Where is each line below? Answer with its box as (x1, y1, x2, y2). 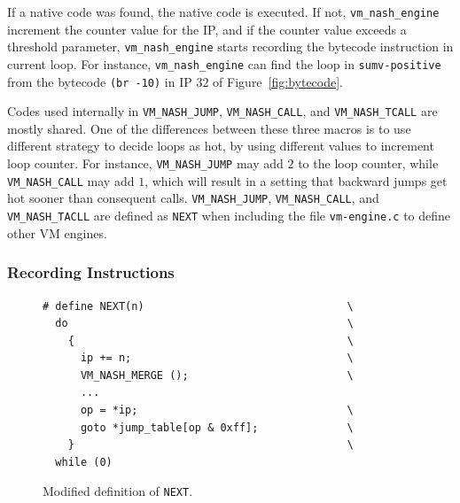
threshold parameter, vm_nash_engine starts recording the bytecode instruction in (7, 37, 454, 56)
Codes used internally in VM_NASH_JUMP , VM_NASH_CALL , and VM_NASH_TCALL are (7, 102, 438, 120)
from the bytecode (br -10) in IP (7, 72, 192, 90)
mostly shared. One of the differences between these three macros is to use (7, 119, 411, 137)
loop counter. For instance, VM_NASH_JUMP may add (7, 154, 284, 173)
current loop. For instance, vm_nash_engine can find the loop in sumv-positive (7, 54, 441, 73)
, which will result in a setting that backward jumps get (144, 171, 448, 190)
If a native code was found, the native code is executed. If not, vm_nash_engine (7, 3, 440, 20)
